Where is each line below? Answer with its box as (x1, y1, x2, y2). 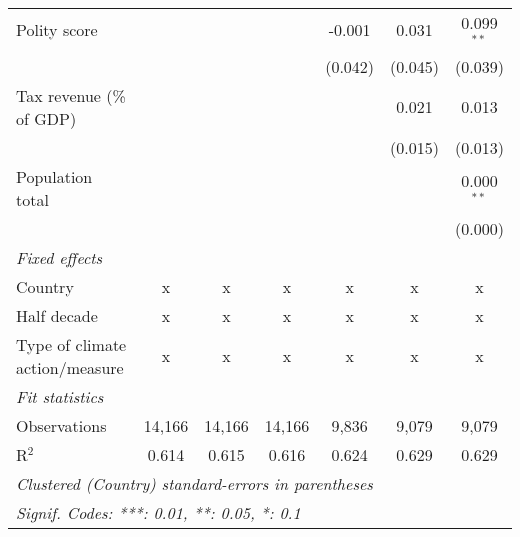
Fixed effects (16, 245, 103, 269)
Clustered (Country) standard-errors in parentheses (16, 471, 373, 495)
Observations (16, 413, 107, 437)
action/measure (16, 355, 124, 379)
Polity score (16, 18, 98, 42)
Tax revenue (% (16, 83, 126, 107)
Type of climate (16, 332, 127, 356)
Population (16, 164, 93, 188)
